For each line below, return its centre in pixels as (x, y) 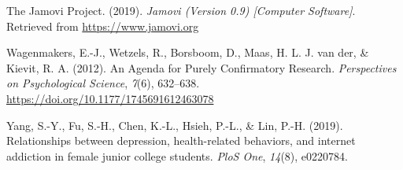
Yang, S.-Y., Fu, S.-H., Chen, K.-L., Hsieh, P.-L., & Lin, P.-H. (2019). (175, 125)
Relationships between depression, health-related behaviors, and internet (181, 140)
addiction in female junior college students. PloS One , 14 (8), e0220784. (177, 155)
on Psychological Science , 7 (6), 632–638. (103, 83)
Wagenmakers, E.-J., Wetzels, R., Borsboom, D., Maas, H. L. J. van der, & (188, 52)
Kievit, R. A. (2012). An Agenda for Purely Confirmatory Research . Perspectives (201, 67)
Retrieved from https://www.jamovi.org (103, 26)
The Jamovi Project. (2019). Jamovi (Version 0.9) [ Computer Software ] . (181, 10)
